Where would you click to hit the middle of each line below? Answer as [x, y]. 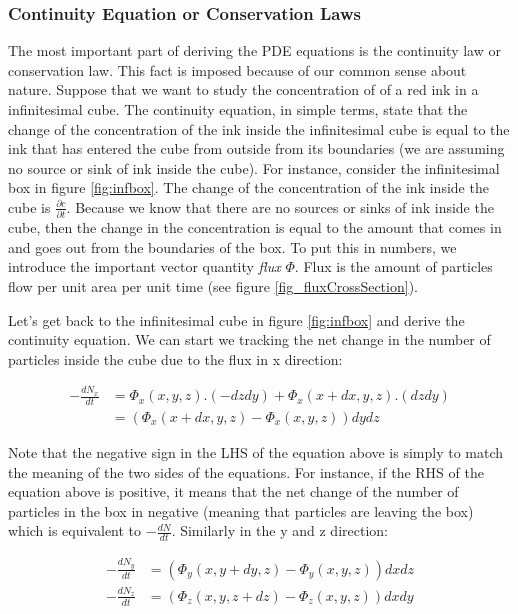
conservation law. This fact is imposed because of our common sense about [237, 69]
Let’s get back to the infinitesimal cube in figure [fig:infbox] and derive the [236, 319]
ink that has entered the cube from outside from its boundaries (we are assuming [256, 148]
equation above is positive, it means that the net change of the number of [233, 491]
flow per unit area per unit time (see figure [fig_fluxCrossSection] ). [213, 286]
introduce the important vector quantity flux [144, 266]
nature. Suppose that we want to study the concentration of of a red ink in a [243, 89]
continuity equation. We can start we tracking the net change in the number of [249, 339]
